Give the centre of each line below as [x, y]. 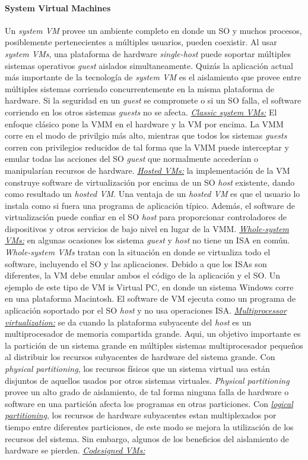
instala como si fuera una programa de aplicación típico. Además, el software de [150, 205]
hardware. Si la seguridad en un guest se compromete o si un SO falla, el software [153, 100]
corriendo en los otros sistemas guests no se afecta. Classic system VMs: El [141, 112]
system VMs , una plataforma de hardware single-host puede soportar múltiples [148, 53]
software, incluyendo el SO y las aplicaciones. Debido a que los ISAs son [136, 263]
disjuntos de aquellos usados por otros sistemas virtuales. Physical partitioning [147, 380]
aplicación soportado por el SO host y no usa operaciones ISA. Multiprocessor [146, 310]
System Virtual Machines [58, 7]
